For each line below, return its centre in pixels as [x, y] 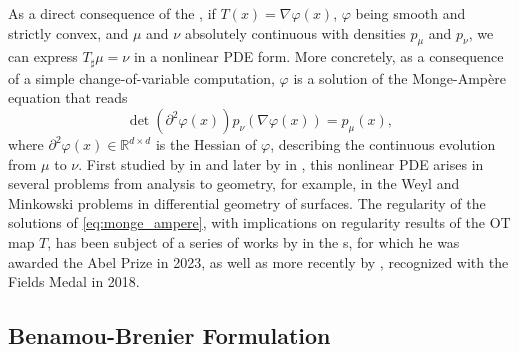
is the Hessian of [206, 144]
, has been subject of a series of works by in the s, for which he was [253, 242]
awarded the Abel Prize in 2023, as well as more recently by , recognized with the [258, 261]
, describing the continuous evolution [383, 144]
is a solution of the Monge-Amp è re [399, 77]
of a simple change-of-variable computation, [141, 77]
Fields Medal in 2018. [74, 281]
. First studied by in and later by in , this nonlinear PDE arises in [281, 163]
